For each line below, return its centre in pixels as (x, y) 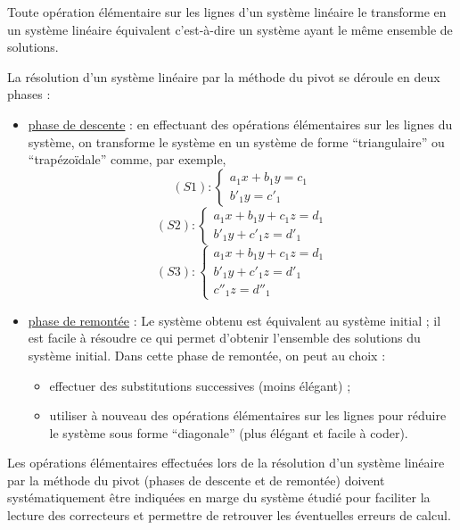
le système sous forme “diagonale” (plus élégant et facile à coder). (229, 432)
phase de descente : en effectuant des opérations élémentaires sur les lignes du (240, 124)
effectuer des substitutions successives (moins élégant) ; (200, 385)
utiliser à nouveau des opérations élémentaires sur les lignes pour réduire (248, 415)
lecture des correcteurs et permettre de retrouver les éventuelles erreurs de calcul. (229, 515)
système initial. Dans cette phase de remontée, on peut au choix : (207, 355)
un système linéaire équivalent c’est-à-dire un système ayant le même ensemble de (230, 29)
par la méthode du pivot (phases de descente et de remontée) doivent (196, 480)
